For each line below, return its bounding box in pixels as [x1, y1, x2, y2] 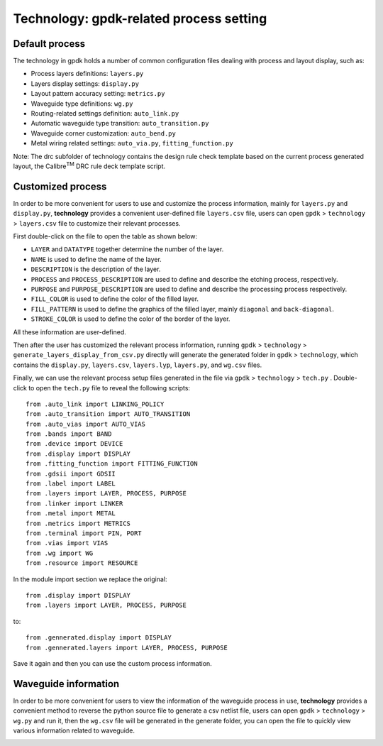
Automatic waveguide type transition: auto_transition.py [30, 119, 209, 128]
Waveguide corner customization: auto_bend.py [30, 128, 177, 138]
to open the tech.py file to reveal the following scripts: [28, 383, 191, 392]
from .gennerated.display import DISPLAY [26, 634, 172, 642]
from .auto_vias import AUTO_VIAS [26, 419, 145, 428]
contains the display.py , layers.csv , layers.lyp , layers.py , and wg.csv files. [13, 361, 262, 369]
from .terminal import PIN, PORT [26, 529, 142, 537]
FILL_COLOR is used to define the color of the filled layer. [30, 295, 199, 303]
